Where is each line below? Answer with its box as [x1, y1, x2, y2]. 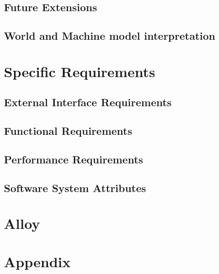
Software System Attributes [4, 180, 146, 195]
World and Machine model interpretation [4, 28, 216, 43]
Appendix [4, 251, 71, 271]
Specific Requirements [4, 61, 156, 81]
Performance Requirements [4, 151, 143, 166]
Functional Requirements [4, 123, 132, 138]
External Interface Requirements [4, 95, 172, 110]
